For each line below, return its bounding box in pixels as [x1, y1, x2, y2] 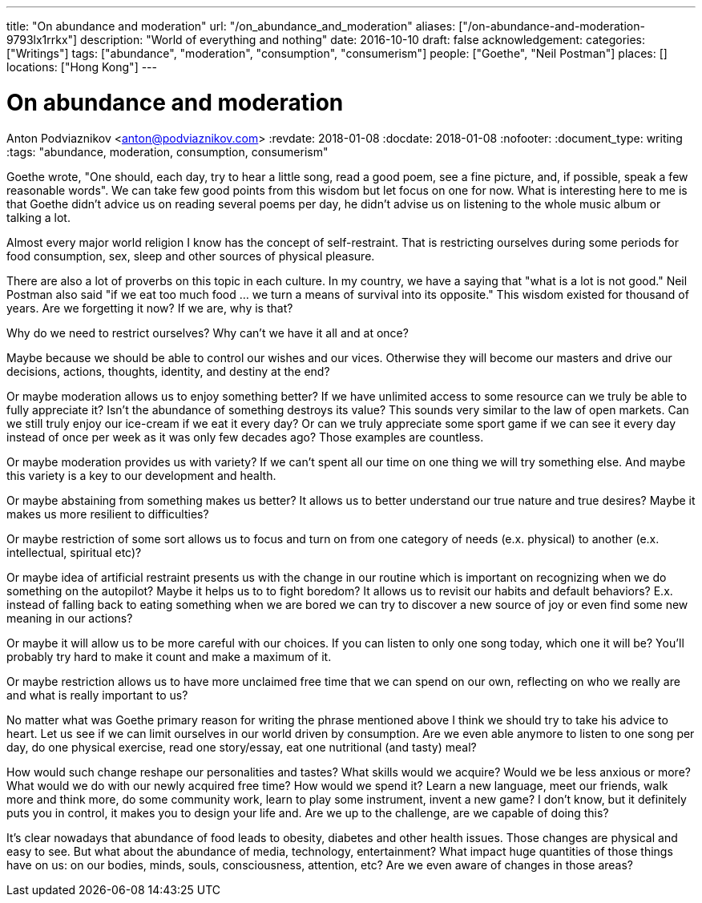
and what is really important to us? [6, 687, 188, 702]
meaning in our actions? [6, 611, 133, 625]
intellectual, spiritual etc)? [6, 545, 142, 559]
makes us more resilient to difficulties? [6, 506, 209, 521]
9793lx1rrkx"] [6, 33, 78, 46]
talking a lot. [6, 210, 71, 224]
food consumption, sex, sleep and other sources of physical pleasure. [6, 248, 375, 263]
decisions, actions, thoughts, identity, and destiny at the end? [6, 364, 330, 378]
